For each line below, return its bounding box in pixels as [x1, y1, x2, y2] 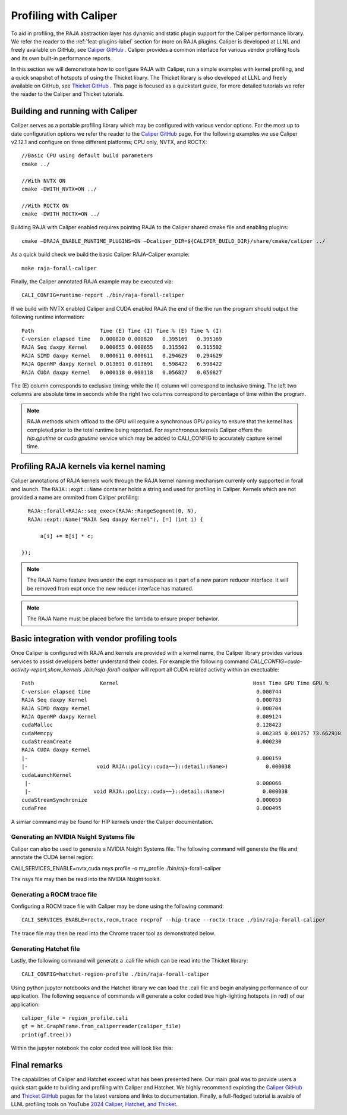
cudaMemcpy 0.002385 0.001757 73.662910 [21, 730, 341, 736]
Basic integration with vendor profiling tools [11, 634, 178, 644]
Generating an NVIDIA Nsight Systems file [11, 833, 135, 841]
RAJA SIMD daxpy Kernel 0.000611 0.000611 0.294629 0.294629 [21, 352, 222, 359]
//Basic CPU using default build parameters [21, 152, 154, 159]
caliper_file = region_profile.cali [21, 1014, 128, 1021]
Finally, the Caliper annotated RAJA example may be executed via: [11, 278, 173, 285]
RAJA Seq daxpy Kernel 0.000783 [21, 697, 282, 704]
